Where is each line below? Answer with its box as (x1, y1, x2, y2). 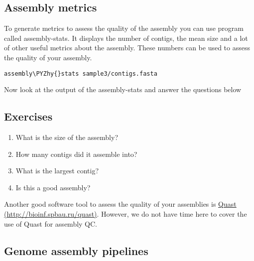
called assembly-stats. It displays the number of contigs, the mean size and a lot (4, 32, 248, 43)
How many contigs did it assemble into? (15, 148, 137, 159)
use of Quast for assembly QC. (4, 218, 97, 229)
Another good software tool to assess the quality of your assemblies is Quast (4, 199, 237, 209)
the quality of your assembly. (4, 52, 92, 62)
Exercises (4, 109, 53, 124)
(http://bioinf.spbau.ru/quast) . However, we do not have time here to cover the (4, 209, 247, 219)
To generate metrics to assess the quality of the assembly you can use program (4, 23, 244, 33)
